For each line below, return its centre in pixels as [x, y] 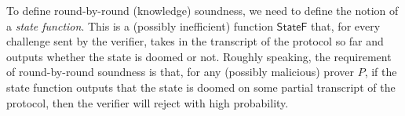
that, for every [346, 25]
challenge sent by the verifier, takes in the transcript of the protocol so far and [195, 41]
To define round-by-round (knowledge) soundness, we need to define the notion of [202, 10]
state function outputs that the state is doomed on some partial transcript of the [201, 87]
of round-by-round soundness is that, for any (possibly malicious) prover [180, 72]
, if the [381, 72]
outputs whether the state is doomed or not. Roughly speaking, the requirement [199, 56]
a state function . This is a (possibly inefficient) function [140, 25]
